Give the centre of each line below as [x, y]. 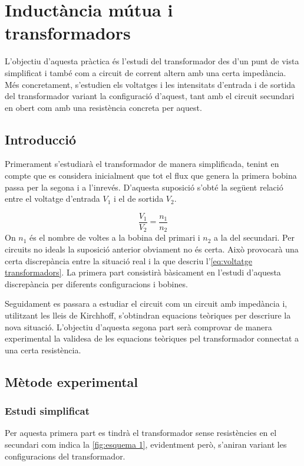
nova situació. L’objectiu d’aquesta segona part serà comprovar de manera [138, 326]
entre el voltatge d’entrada [52, 198]
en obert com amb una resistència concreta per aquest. [103, 107]
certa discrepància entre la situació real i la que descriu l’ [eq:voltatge [129, 260]
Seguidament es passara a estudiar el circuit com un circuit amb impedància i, [146, 303]
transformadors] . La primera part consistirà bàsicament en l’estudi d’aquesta [143, 272]
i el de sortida [139, 198]
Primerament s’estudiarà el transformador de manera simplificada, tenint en [142, 164]
